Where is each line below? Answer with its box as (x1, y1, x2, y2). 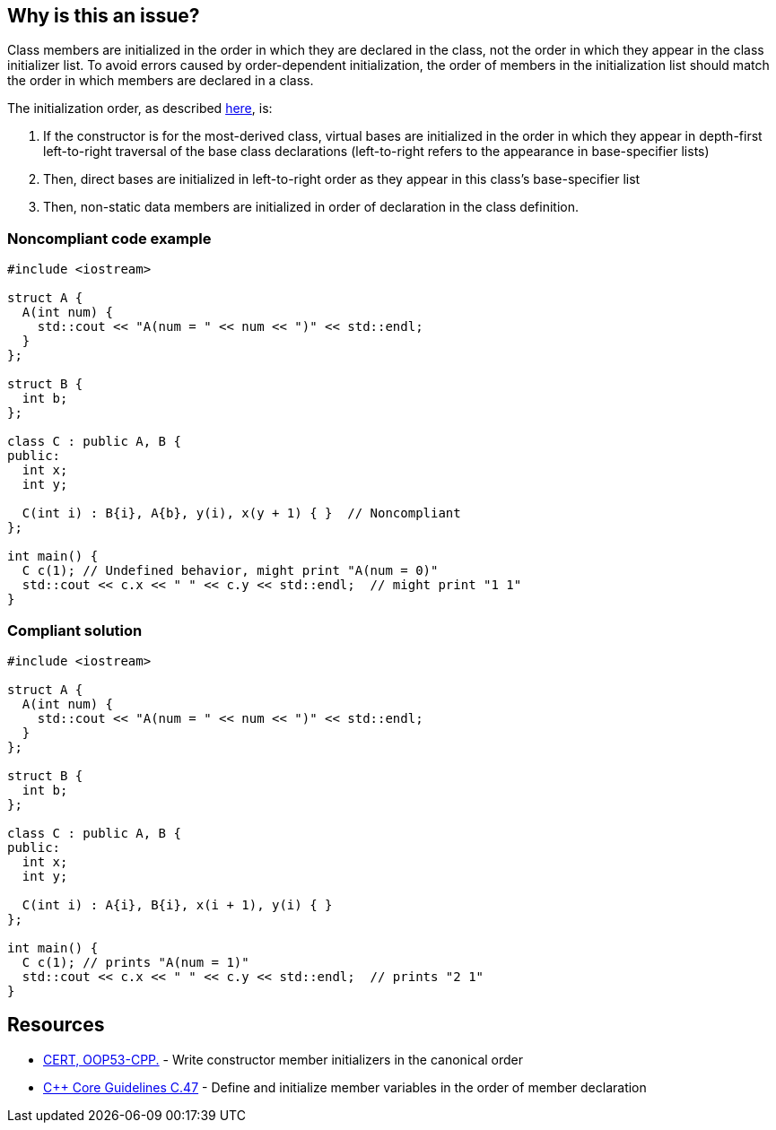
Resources (7, 1013, 105, 1037)
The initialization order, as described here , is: (7, 100, 273, 117)
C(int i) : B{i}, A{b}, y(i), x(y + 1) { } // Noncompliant (22, 506, 461, 521)
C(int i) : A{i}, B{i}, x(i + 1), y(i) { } (22, 897, 333, 912)
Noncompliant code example (7, 229, 212, 248)
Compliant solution (7, 621, 143, 639)
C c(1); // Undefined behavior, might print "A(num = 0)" (22, 563, 439, 578)
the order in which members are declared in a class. (7, 73, 314, 89)
